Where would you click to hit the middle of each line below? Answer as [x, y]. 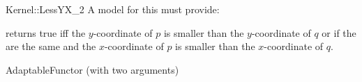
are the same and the [51, 46]
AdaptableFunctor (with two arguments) [92, 69]
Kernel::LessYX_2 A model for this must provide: [113, 9]
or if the [339, 32]
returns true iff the [46, 32]
